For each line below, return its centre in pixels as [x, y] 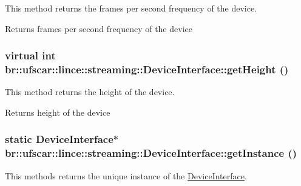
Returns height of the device [58, 112]
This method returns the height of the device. [90, 92]
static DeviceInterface [59, 139]
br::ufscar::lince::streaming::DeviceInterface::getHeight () [147, 69]
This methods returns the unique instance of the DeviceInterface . [126, 175]
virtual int [30, 55]
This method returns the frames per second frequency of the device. [131, 8]
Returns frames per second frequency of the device [99, 28]
